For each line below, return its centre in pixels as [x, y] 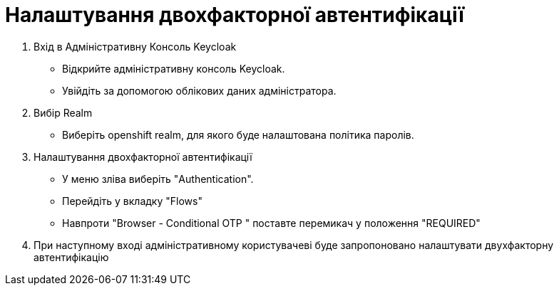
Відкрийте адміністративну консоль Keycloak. [174, 68]
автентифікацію [71, 257]
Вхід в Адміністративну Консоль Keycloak [135, 46]
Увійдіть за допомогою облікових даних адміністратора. [199, 90]
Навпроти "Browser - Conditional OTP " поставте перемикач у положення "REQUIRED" [271, 223]
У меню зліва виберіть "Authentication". [158, 179]
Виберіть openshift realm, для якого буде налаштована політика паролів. [238, 134]
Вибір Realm [63, 112]
